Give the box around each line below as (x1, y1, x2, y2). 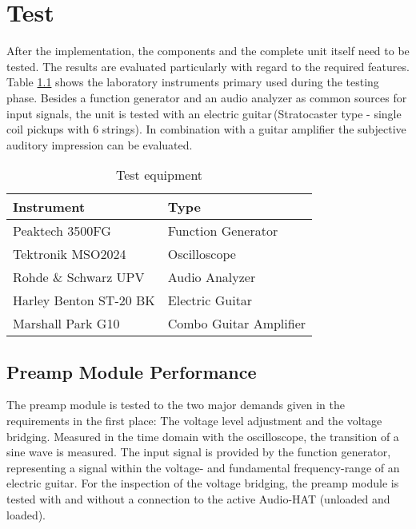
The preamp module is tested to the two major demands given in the (6, 396, 345, 413)
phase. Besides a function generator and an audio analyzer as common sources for (6, 89, 407, 105)
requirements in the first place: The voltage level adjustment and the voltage (6, 412, 382, 429)
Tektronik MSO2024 (13, 245, 126, 264)
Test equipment (115, 165, 203, 185)
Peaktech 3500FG (13, 221, 111, 241)
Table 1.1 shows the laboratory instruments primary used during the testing (6, 74, 379, 90)
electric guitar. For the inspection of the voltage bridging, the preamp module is (6, 475, 399, 491)
